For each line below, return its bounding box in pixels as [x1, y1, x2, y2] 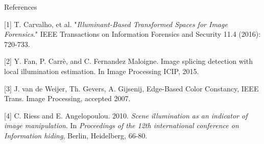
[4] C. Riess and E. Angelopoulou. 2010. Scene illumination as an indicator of [4, 110, 248, 121]
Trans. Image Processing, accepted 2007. [4, 93, 131, 104]
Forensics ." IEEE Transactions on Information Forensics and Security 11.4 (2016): [4, 29, 261, 39]
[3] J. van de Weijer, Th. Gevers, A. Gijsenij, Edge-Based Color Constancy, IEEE [4, 83, 259, 93]
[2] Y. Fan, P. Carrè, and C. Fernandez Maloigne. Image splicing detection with [4, 56, 253, 66]
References [4, 2, 37, 12]
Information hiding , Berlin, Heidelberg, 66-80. [4, 130, 148, 140]
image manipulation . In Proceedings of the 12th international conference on [4, 120, 239, 131]
